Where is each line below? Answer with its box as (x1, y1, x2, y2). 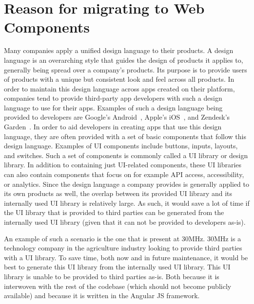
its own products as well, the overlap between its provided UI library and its (4, 188, 233, 198)
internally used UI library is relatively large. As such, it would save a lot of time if (4, 197, 250, 208)
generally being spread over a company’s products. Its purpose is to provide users (4, 64, 247, 74)
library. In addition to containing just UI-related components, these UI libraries (4, 160, 242, 170)
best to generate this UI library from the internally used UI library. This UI (4, 262, 231, 272)
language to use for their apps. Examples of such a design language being (4, 102, 223, 112)
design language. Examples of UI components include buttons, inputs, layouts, (4, 141, 238, 151)
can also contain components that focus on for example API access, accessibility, (4, 169, 244, 179)
